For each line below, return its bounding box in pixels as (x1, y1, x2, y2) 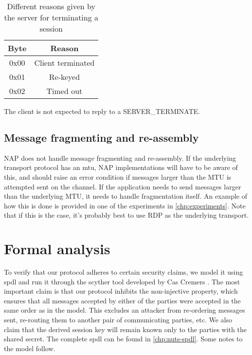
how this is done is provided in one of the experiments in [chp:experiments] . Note (4, 200, 246, 210)
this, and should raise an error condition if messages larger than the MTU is (4, 171, 232, 182)
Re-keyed (49, 71, 80, 82)
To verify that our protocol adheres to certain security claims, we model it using (4, 267, 243, 277)
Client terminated (34, 57, 95, 68)
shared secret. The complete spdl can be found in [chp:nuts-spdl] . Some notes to (4, 334, 243, 344)
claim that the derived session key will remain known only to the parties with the (4, 324, 247, 334)
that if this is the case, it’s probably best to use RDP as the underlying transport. (4, 210, 249, 220)
